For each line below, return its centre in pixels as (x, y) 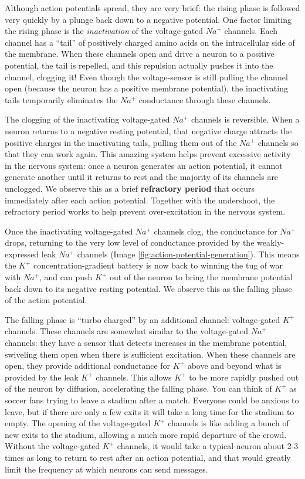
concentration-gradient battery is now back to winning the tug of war (158, 265)
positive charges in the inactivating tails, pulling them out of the (121, 142)
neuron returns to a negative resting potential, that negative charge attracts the (148, 130)
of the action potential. (46, 300)
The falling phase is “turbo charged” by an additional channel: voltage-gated (143, 319)
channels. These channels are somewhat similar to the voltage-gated (126, 331)
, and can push (66, 277)
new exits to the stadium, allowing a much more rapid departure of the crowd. (146, 434)
